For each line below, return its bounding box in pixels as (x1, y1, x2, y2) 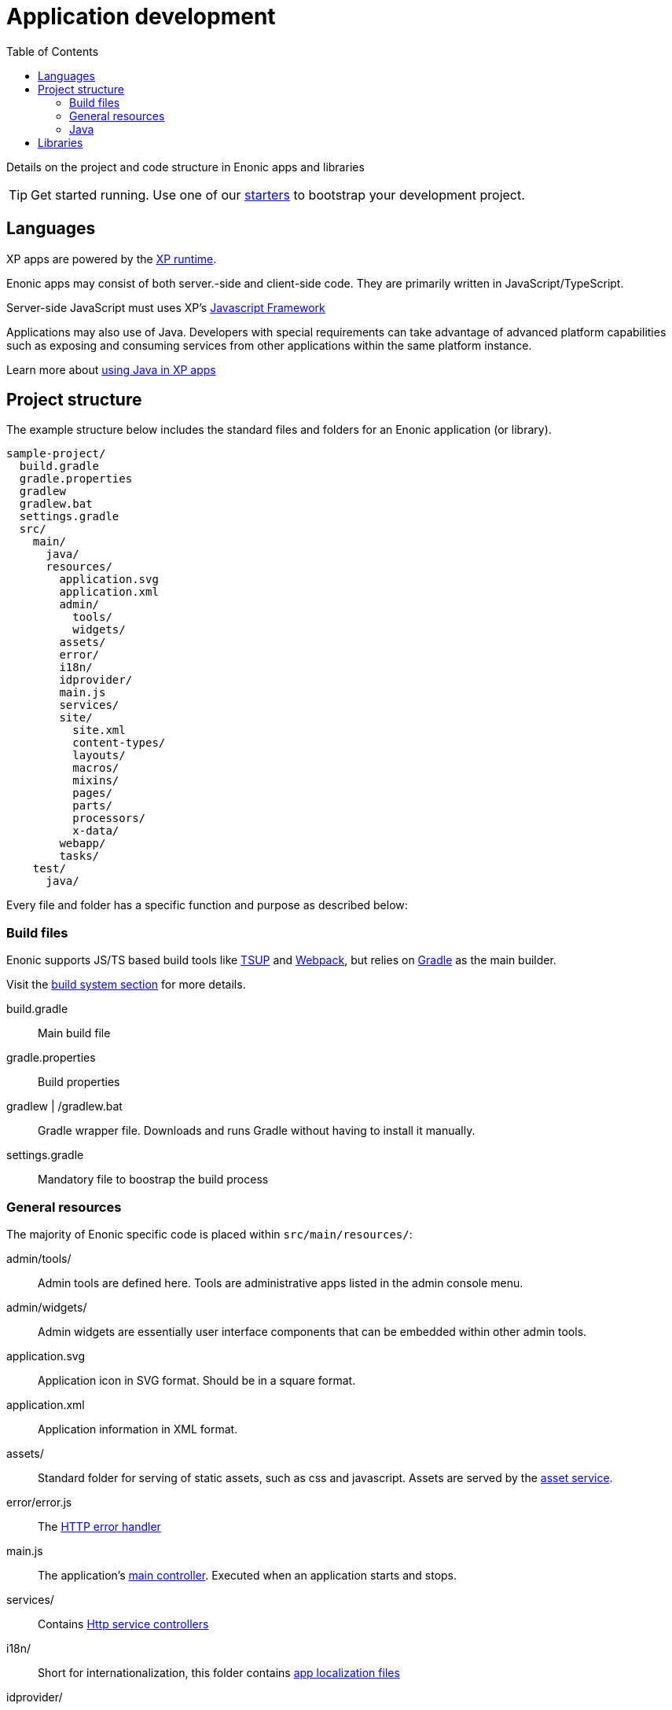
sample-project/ (6, 447, 106, 461)
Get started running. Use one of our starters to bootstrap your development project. (31, 186, 525, 203)
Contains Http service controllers (38, 1616, 209, 1631)
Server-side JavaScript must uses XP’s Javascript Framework (6, 300, 325, 314)
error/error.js (6, 1495, 72, 1509)
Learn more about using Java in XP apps (6, 362, 216, 376)
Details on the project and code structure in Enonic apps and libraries (6, 160, 365, 174)
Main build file (38, 1026, 111, 1040)
